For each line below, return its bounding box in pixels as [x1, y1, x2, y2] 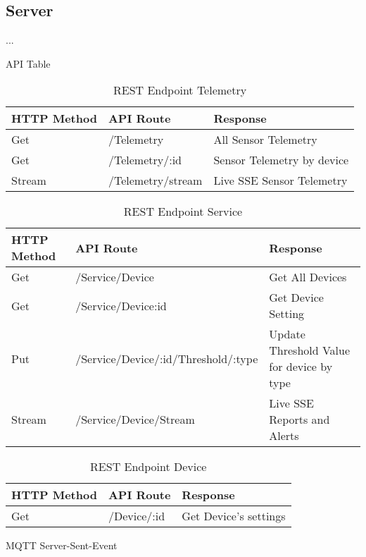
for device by [269, 358, 333, 375]
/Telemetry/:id [108, 152, 182, 169]
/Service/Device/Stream [75, 411, 195, 428]
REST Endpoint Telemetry [113, 82, 247, 99]
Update [269, 326, 305, 343]
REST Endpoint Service [123, 203, 243, 220]
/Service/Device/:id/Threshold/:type [75, 350, 258, 367]
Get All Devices [269, 269, 347, 286]
